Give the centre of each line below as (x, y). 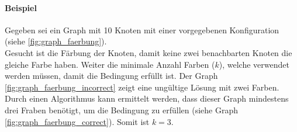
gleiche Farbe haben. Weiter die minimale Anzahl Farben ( (110, 64)
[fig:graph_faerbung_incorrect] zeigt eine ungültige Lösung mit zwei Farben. (142, 87)
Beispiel (21, 7)
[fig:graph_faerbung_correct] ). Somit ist (77, 121)
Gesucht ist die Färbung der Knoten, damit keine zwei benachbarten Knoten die (148, 52)
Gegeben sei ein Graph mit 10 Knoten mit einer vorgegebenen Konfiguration (142, 29)
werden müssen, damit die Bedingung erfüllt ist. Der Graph (111, 76)
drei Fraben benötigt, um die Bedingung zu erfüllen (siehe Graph (121, 110)
